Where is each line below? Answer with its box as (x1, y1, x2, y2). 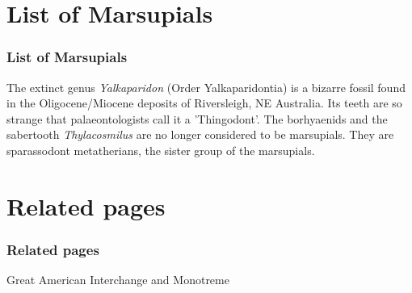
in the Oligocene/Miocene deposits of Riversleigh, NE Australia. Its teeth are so (6, 94, 402, 111)
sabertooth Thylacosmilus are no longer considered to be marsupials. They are (6, 126, 394, 143)
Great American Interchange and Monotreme (6, 271, 229, 288)
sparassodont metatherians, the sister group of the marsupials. (6, 141, 315, 158)
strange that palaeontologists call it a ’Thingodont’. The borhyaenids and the (6, 110, 388, 127)
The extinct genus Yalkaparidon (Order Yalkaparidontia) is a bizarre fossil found (6, 78, 406, 95)
